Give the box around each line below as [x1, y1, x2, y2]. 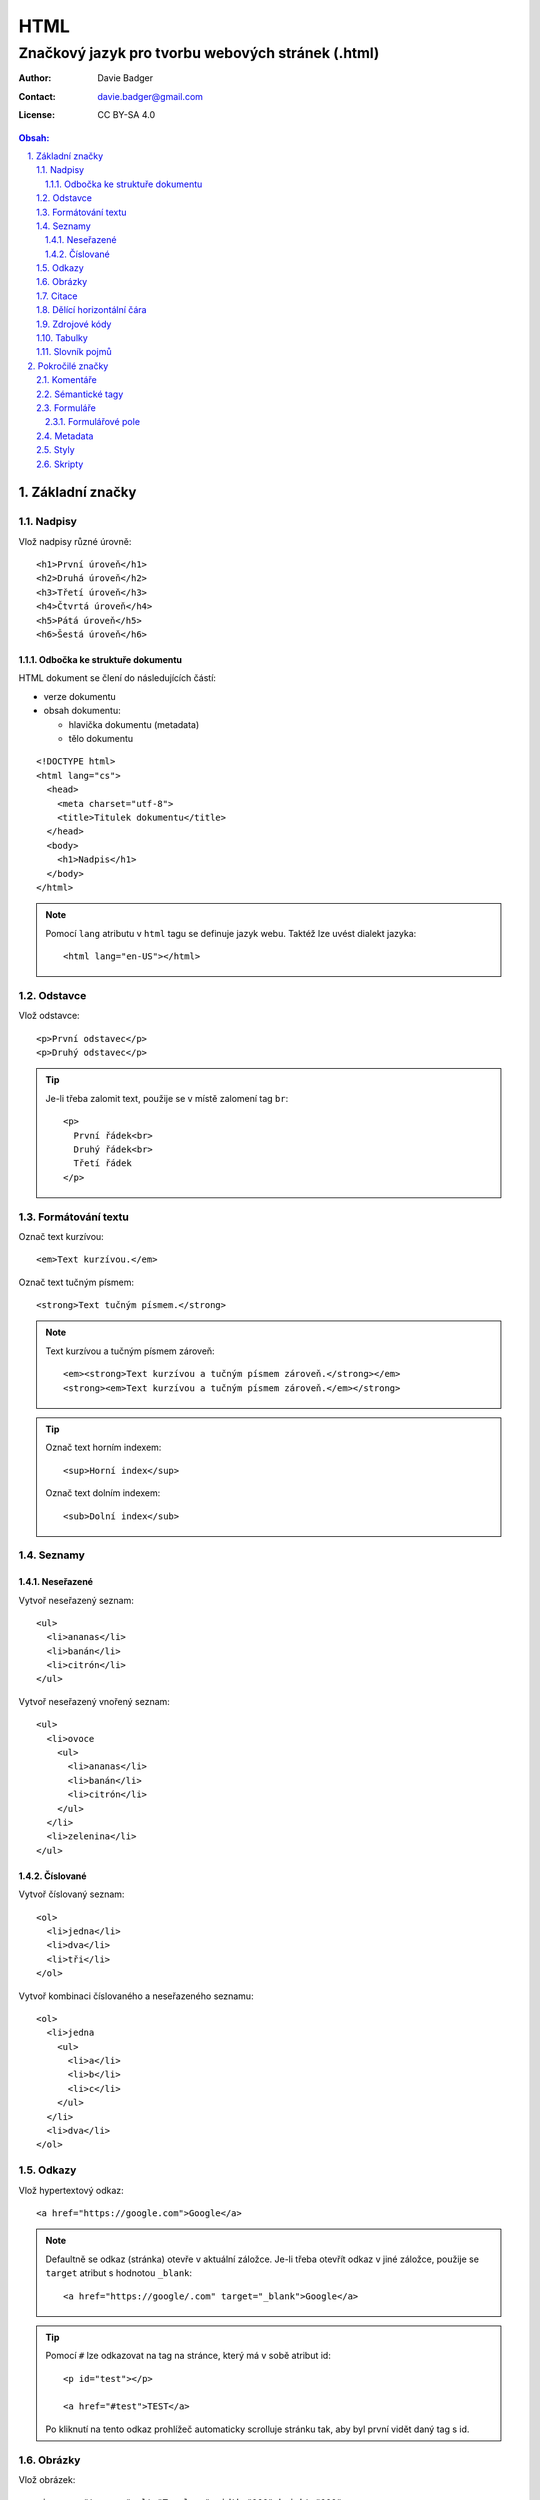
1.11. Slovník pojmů [36, 346, 112, 358]
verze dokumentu [43, 690, 117, 702]
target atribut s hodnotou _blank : [45, 2267, 193, 2279]
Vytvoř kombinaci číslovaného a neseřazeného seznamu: [18, 1990, 254, 2002]
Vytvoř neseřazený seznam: [18, 1594, 134, 1606]
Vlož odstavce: [18, 1010, 80, 1022]
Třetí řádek [73, 1158, 132, 1169]
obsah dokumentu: [43, 705, 121, 717]
